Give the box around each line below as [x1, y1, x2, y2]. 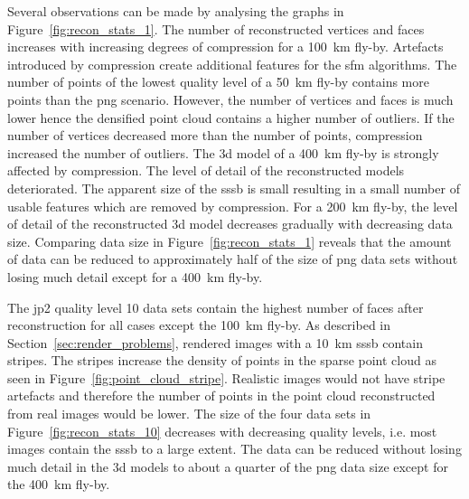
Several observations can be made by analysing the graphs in [7, 2, 344, 20]
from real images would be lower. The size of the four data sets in [7, 404, 371, 423]
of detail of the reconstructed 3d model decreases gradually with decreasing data [7, 214, 453, 233]
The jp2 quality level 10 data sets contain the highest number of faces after [7, 297, 424, 316]
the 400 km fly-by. [7, 475, 110, 494]
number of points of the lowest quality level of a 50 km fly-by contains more [7, 72, 429, 91]
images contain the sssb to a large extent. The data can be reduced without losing [7, 439, 462, 458]
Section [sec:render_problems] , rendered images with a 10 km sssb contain [7, 333, 423, 352]
